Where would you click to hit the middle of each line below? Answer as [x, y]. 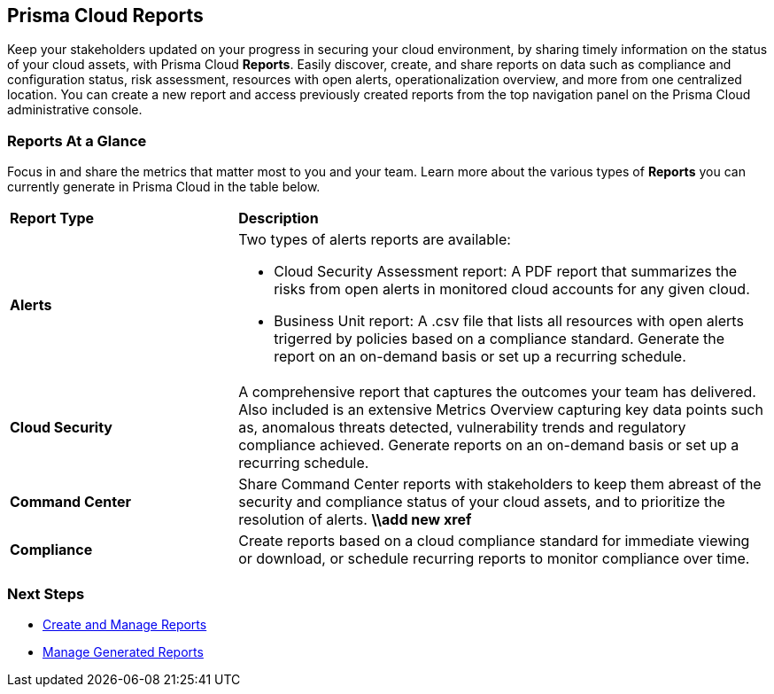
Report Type [52, 218]
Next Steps [46, 593]
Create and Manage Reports [125, 624]
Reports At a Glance [77, 140]
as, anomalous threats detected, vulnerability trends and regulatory [462, 428]
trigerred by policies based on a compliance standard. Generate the [499, 339]
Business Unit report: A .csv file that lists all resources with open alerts [509, 321]
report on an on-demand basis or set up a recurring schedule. [480, 357]
